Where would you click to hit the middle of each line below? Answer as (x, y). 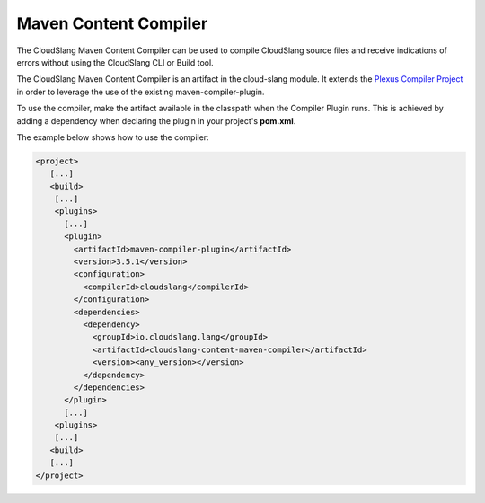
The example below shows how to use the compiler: (113, 137)
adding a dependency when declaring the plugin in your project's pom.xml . (156, 120)
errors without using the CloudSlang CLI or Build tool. (115, 62)
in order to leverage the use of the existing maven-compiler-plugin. (141, 92)
